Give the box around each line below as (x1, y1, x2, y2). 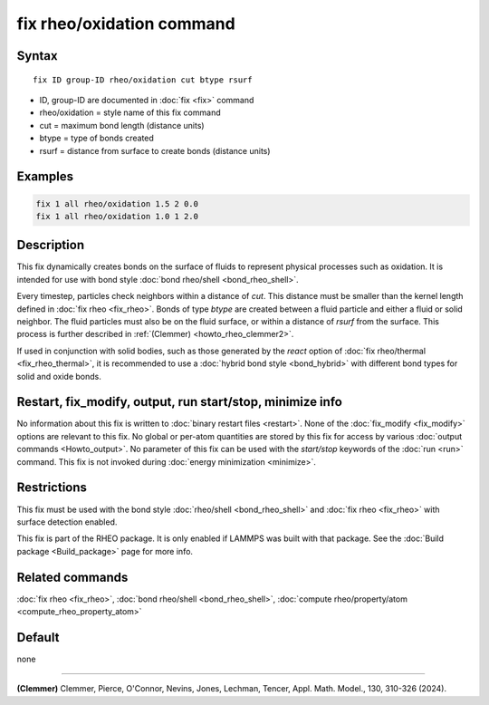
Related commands (16, 569, 129, 584)
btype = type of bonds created (39, 132, 154, 144)
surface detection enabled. (16, 517, 118, 527)
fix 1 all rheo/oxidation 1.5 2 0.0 (35, 198, 199, 208)
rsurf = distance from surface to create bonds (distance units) (39, 145, 271, 156)
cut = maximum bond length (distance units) (39, 120, 205, 130)
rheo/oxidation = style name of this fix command (39, 107, 221, 118)
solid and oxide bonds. (16, 371, 101, 381)
